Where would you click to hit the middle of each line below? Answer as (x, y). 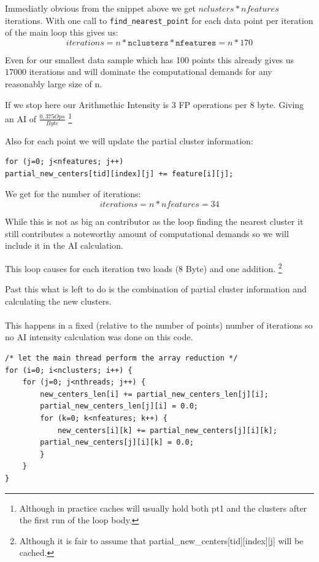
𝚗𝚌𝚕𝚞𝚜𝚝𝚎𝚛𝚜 (148, 43)
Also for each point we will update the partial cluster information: (129, 140)
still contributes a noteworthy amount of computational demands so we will (147, 233)
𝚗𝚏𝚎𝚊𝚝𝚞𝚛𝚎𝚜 (196, 43)
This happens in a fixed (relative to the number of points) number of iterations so (159, 325)
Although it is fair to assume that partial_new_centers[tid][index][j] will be (161, 540)
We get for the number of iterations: (73, 194)
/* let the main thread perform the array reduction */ (121, 358)
